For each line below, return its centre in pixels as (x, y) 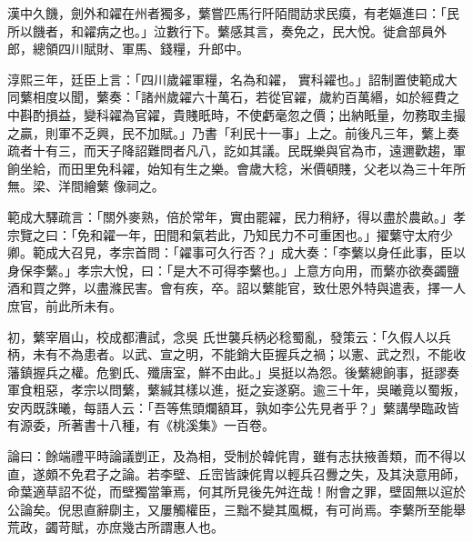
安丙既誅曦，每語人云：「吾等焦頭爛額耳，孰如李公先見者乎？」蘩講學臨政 (227, 407)
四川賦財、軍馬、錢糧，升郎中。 (153, 49)
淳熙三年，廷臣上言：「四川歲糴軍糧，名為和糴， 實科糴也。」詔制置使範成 (226, 79)
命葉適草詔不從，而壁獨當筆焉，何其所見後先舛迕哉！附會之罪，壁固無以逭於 (236, 492)
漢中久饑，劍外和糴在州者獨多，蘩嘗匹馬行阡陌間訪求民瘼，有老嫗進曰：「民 (233, 13)
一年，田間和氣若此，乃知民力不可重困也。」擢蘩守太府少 (284, 234)
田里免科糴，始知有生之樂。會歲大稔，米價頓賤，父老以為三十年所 (268, 168)
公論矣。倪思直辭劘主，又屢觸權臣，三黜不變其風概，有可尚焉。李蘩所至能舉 (236, 509)
